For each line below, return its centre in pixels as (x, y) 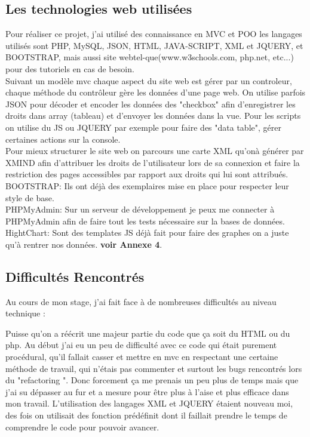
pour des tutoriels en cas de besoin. (70, 68)
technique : (25, 313)
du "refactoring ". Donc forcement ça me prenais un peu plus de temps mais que (152, 380)
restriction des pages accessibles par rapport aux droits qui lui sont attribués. (147, 174)
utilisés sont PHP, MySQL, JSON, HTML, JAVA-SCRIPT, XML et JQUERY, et (154, 45)
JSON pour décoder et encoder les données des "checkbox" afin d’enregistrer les (151, 104)
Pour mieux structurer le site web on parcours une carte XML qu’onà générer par (155, 151)
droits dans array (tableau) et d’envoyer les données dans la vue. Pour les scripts (153, 116)
